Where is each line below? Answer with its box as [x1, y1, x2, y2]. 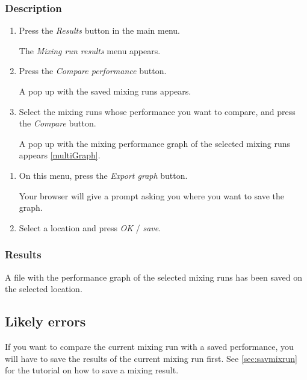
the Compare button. [19, 117, 96, 129]
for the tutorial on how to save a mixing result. [5, 364, 179, 376]
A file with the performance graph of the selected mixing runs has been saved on [5, 270, 302, 283]
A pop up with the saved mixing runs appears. [19, 85, 191, 97]
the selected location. [5, 282, 82, 295]
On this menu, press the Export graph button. [19, 169, 188, 181]
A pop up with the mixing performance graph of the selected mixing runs [19, 137, 291, 149]
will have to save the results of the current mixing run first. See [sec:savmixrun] [5, 352, 298, 364]
